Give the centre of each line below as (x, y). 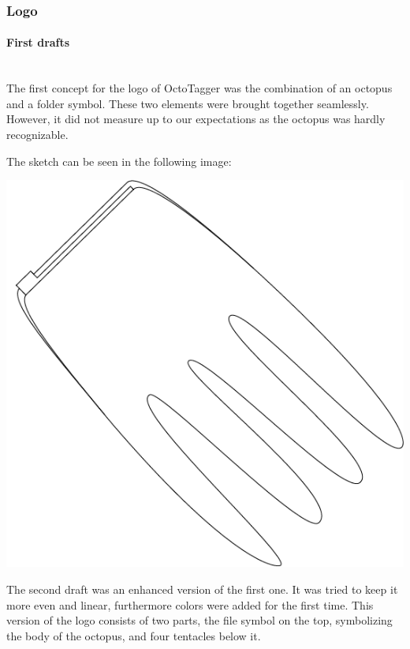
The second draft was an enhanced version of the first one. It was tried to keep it (202, 589)
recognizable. (37, 135)
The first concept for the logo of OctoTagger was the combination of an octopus (199, 88)
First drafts (38, 42)
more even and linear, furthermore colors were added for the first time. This (190, 604)
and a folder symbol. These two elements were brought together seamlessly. (188, 103)
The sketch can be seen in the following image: (119, 161)
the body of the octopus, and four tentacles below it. (134, 635)
